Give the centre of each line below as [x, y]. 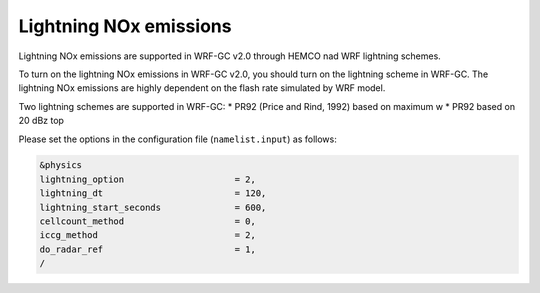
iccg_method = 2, [148, 235]
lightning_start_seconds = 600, [153, 207]
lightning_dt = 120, [153, 193]
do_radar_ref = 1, [148, 249]
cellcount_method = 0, [148, 221]
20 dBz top [41, 121]
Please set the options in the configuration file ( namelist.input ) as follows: [177, 139]
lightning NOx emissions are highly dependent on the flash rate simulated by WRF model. [202, 88]
